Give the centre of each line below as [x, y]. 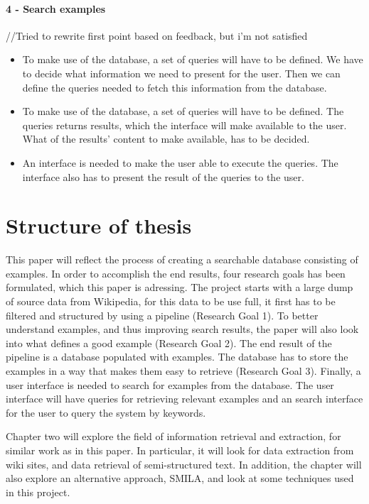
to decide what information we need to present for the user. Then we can [181, 73]
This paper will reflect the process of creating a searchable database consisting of [182, 259]
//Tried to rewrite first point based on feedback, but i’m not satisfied [157, 35]
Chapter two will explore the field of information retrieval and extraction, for [173, 436]
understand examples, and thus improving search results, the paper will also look [182, 329]
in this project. [38, 492]
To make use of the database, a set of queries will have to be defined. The [183, 111]
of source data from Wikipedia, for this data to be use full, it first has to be [171, 301]
